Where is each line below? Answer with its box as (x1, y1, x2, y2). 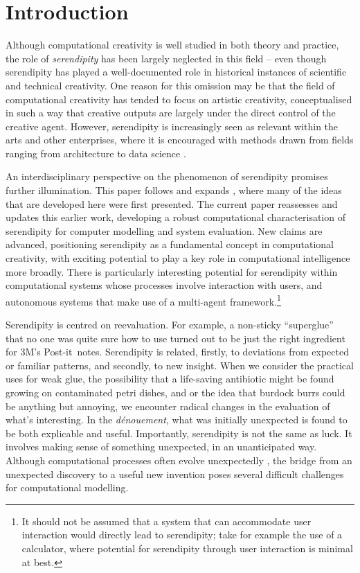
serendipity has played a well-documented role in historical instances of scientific (6, 64, 347, 79)
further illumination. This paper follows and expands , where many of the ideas (6, 183, 342, 197)
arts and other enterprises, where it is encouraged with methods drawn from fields (6, 132, 354, 147)
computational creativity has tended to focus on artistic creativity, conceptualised (6, 91, 352, 106)
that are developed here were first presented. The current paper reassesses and (6, 196, 338, 211)
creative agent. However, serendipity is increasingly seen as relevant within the (6, 118, 339, 133)
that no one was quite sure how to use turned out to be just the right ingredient (6, 330, 345, 345)
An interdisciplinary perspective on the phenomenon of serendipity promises (6, 169, 328, 184)
